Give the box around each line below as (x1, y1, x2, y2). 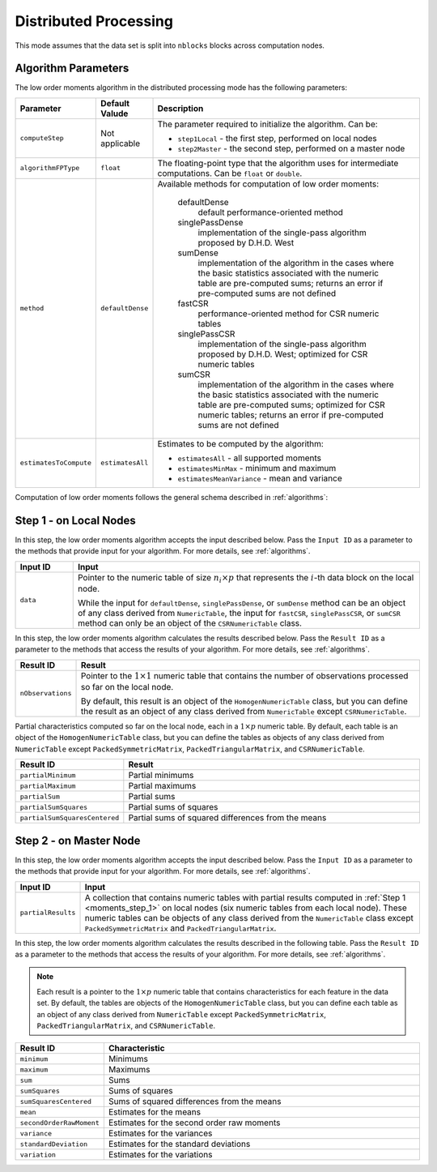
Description (157, 102, 204, 113)
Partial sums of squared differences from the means (128, 812, 327, 823)
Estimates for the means (108, 1106, 202, 1118)
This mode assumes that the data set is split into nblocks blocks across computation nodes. (15, 41, 325, 50)
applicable (100, 138, 141, 149)
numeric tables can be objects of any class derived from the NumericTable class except (84, 912, 414, 923)
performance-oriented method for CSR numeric (197, 308, 380, 319)
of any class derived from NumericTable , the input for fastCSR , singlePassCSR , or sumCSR (77, 607, 401, 618)
